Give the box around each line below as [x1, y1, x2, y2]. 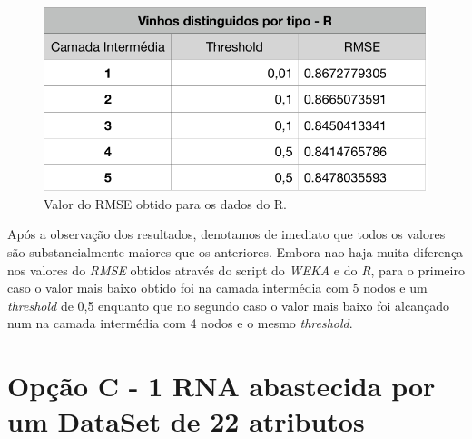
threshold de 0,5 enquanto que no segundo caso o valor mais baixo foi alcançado [7, 295, 449, 314]
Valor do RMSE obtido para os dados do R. [44, 194, 288, 213]
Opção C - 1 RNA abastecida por [7, 367, 436, 404]
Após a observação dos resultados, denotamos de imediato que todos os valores [7, 224, 446, 244]
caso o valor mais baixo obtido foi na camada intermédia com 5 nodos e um [7, 278, 428, 297]
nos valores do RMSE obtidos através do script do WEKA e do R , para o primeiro [7, 260, 465, 279]
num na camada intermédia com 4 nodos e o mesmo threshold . [7, 314, 353, 333]
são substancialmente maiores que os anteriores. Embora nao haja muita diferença [7, 243, 464, 262]
